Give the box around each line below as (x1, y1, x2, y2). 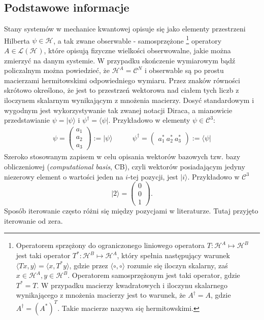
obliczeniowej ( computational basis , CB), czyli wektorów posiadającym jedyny (4, 161, 245, 171)
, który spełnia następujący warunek (117, 250, 230, 261)
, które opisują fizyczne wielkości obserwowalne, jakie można (44, 45, 231, 56)
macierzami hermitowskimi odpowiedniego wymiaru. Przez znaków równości (4, 75, 240, 85)
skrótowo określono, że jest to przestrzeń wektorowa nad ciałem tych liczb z (4, 85, 239, 95)
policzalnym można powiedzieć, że (4, 65, 110, 76)
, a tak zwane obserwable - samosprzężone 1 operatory (53, 33, 222, 46)
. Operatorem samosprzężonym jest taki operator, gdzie (68, 270, 240, 280)
